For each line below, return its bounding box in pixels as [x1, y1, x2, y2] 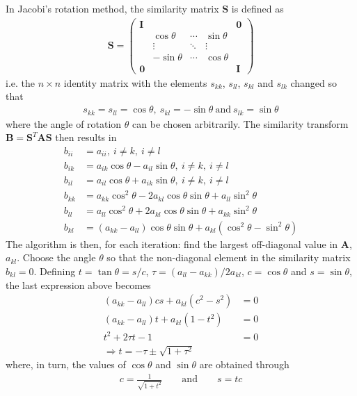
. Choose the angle [17, 250, 96, 265]
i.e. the [6, 75, 35, 90]
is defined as [231, 1, 284, 15]
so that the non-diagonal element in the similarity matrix [106, 250, 351, 265]
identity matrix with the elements [63, 75, 207, 90]
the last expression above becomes [6, 277, 151, 292]
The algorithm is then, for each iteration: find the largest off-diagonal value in [6, 236, 338, 251]
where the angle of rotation [6, 116, 122, 131]
